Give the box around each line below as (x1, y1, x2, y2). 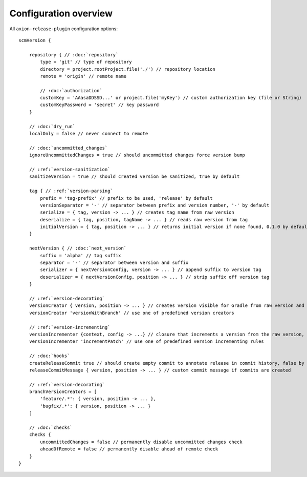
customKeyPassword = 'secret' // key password (40, 102, 159, 108)
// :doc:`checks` (29, 425, 73, 430)
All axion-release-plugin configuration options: (9, 26, 118, 32)
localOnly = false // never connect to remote (29, 131, 148, 137)
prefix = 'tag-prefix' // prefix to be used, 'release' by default (40, 195, 213, 201)
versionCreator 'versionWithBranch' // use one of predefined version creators (29, 310, 235, 316)
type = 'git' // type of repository (40, 59, 133, 65)
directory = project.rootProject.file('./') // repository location (40, 66, 216, 72)
